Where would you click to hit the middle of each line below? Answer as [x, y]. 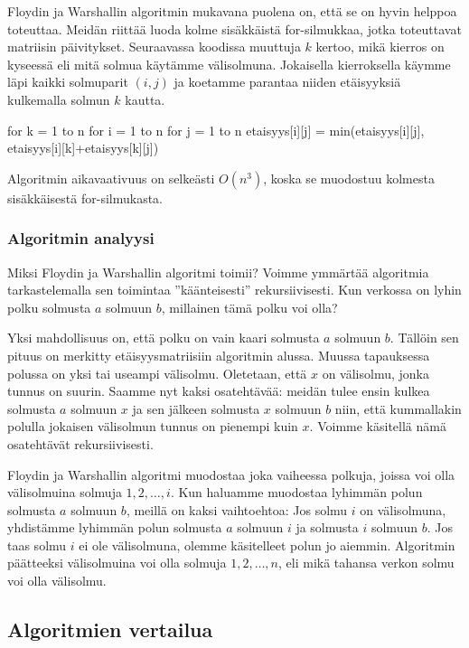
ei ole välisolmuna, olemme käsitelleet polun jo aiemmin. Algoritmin [267, 545]
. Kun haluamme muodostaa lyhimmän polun [296, 492]
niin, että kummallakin [398, 408]
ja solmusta [327, 527]
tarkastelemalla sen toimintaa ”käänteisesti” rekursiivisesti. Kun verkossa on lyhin [234, 290]
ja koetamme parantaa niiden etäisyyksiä [287, 82]
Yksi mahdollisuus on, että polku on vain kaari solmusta [164, 338]
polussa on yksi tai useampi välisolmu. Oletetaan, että [157, 373]
